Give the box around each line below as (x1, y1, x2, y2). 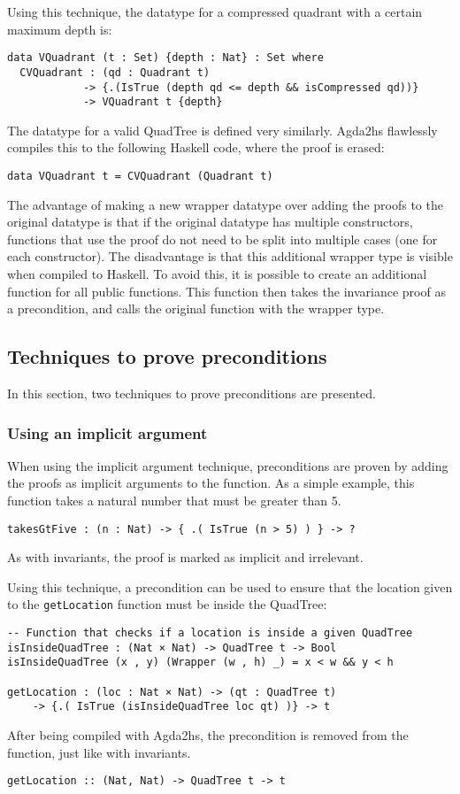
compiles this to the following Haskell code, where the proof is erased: (7, 138, 385, 157)
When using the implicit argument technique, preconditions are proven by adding (7, 456, 448, 474)
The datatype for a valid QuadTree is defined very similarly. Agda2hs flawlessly (7, 120, 438, 139)
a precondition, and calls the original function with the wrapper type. (7, 299, 385, 318)
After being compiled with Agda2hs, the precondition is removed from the (7, 726, 409, 744)
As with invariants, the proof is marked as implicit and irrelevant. (7, 548, 364, 567)
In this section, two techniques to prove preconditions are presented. (7, 384, 377, 403)
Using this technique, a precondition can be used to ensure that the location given (7, 577, 453, 596)
